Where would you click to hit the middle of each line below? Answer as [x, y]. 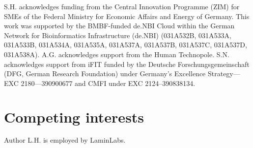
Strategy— [224, 74]
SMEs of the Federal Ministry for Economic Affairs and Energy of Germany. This [127, 16]
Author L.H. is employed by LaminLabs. [65, 140]
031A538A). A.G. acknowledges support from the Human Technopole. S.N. [117, 54]
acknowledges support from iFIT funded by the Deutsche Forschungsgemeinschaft [127, 64]
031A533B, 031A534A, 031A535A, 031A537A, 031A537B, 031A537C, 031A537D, [126, 45]
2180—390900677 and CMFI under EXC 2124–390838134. [108, 83]
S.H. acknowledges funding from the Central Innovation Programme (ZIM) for [122, 6]
